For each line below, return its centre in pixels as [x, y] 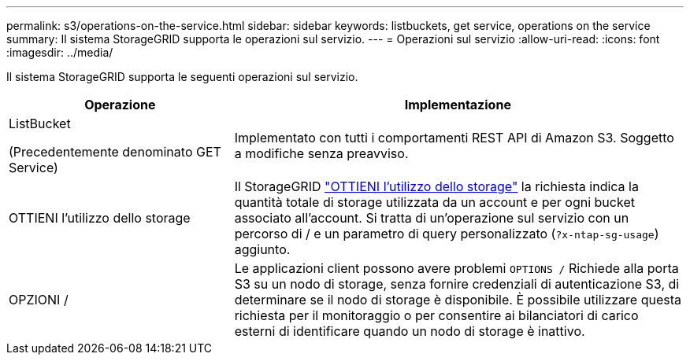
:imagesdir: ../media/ [60, 52]
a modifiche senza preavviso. [321, 153]
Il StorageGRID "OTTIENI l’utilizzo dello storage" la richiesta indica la [436, 186]
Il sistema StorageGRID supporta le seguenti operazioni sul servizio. [182, 77]
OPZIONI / [39, 300]
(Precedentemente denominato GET [115, 152]
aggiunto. [262, 249]
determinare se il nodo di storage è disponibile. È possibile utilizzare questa [458, 300]
